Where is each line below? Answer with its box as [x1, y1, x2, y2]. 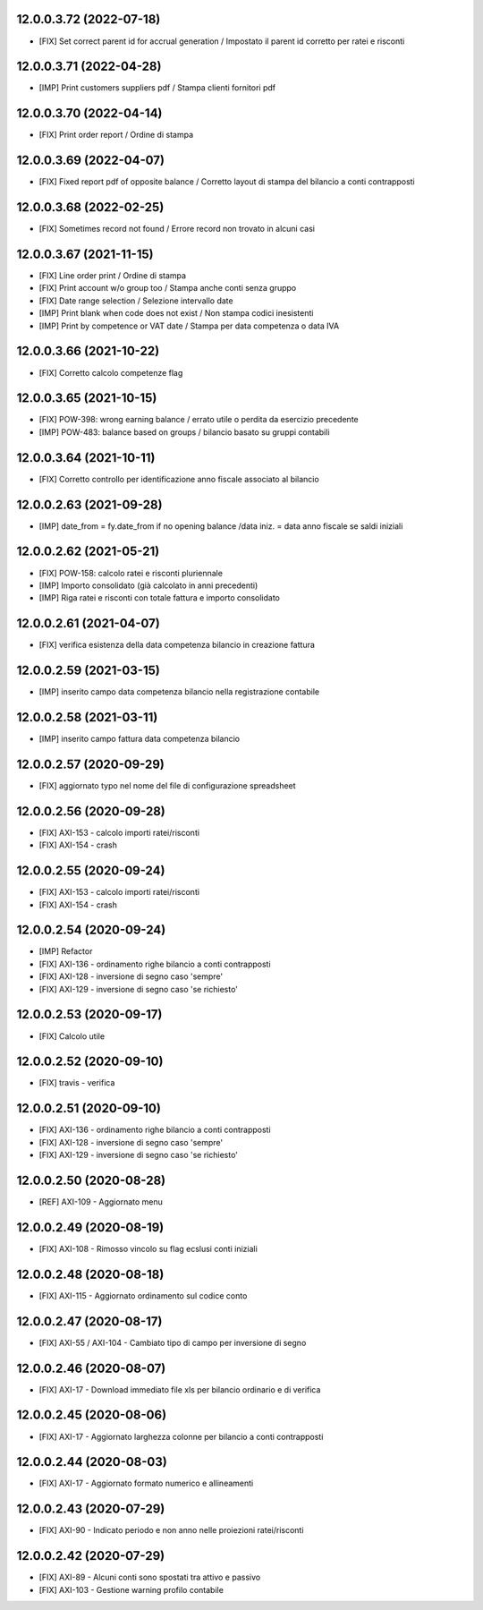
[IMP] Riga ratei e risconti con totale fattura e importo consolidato [38, 592, 281, 603]
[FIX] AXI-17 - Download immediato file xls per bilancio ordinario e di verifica [38, 1384, 321, 1395]
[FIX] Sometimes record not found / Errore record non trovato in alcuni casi [38, 224, 315, 234]
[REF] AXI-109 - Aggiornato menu [38, 1197, 163, 1207]
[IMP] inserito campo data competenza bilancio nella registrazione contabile [38, 686, 320, 697]
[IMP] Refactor [38, 946, 93, 957]
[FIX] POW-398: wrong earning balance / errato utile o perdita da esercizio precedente [38, 414, 359, 425]
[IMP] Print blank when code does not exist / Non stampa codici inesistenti [38, 308, 314, 319]
